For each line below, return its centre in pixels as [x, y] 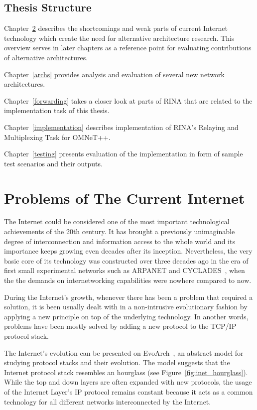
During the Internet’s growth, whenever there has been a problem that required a [128, 297]
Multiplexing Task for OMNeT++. [57, 137]
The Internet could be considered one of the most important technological [117, 221]
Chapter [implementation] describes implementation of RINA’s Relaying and [121, 127]
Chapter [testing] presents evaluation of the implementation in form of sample [124, 154]
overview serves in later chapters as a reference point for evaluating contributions [128, 48]
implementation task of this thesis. [57, 110]
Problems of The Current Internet [125, 198]
